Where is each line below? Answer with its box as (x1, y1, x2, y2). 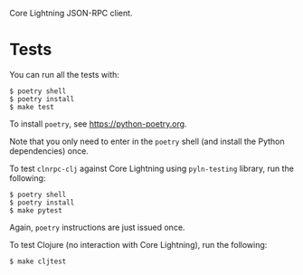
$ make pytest (9, 205, 63, 215)
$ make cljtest (9, 257, 67, 266)
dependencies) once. (9, 145, 89, 156)
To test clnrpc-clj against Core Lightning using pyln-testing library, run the (9, 163, 294, 174)
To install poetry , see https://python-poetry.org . (9, 118, 187, 129)
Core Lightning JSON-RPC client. (9, 8, 133, 18)
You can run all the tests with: (9, 69, 120, 80)
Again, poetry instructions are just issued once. (9, 222, 185, 232)
